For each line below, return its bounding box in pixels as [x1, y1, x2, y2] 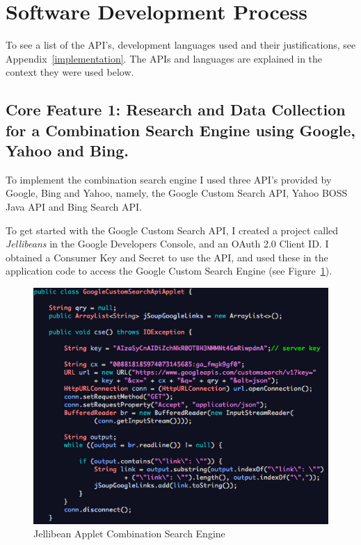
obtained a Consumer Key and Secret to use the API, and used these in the [6, 250, 328, 264]
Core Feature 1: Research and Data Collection [6, 99, 346, 120]
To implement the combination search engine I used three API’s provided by [6, 172, 332, 186]
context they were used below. [6, 65, 134, 79]
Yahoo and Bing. [6, 140, 129, 161]
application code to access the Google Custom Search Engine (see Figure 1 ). [6, 263, 332, 278]
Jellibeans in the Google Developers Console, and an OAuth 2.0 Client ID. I [6, 236, 329, 251]
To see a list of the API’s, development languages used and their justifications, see [6, 38, 356, 52]
